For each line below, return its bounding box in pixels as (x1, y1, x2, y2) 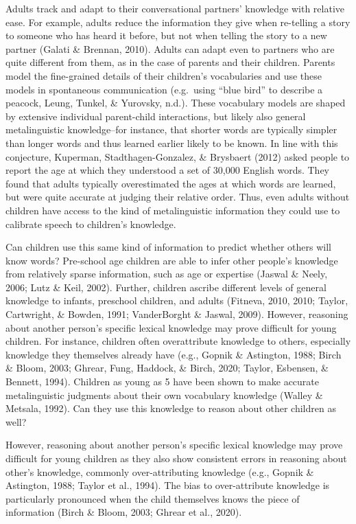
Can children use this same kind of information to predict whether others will (5, 240, 331, 254)
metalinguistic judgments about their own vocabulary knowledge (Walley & (5, 387, 323, 402)
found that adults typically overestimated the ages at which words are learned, (5, 176, 336, 190)
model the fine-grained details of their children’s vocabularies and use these (5, 68, 322, 82)
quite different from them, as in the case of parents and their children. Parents (5, 55, 335, 69)
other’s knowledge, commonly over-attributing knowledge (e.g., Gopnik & (5, 464, 314, 479)
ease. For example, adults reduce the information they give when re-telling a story (5, 14, 351, 29)
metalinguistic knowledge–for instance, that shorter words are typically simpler (5, 122, 337, 137)
